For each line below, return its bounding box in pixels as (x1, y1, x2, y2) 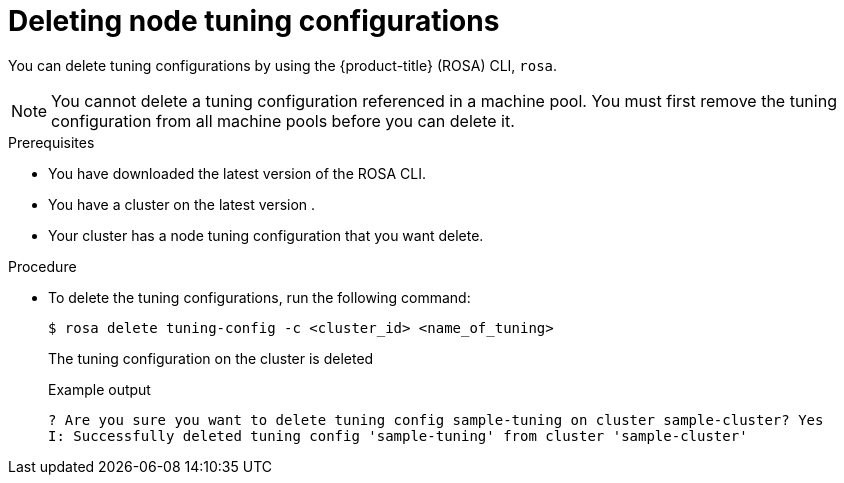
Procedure (8, 257, 77, 275)
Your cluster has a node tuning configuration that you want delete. (48, 226, 484, 244)
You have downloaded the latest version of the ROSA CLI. (48, 164, 426, 182)
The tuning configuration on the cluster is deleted (48, 349, 374, 367)
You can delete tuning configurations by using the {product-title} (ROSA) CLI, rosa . (8, 56, 558, 74)
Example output (48, 380, 151, 398)
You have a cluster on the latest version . (48, 195, 316, 213)
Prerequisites (8, 133, 95, 151)
